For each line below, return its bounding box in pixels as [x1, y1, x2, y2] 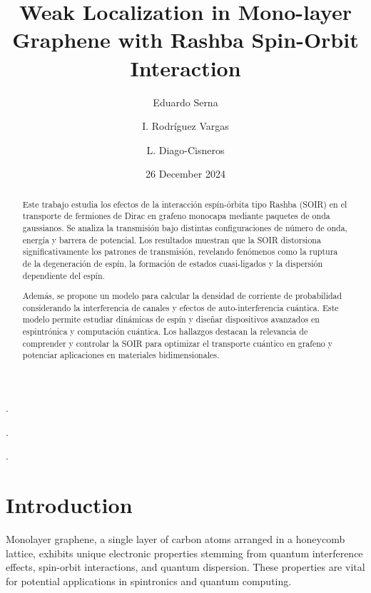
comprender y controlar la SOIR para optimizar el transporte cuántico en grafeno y [22, 337, 333, 349]
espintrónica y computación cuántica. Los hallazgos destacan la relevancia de [22, 325, 308, 338]
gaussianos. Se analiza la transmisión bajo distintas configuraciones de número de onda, [22, 221, 347, 233]
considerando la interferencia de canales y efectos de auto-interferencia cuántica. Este [22, 301, 339, 313]
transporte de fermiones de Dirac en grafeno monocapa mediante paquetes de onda [22, 210, 330, 222]
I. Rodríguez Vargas [142, 118, 229, 133]
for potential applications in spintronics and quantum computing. [6, 573, 292, 588]
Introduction [6, 490, 133, 519]
